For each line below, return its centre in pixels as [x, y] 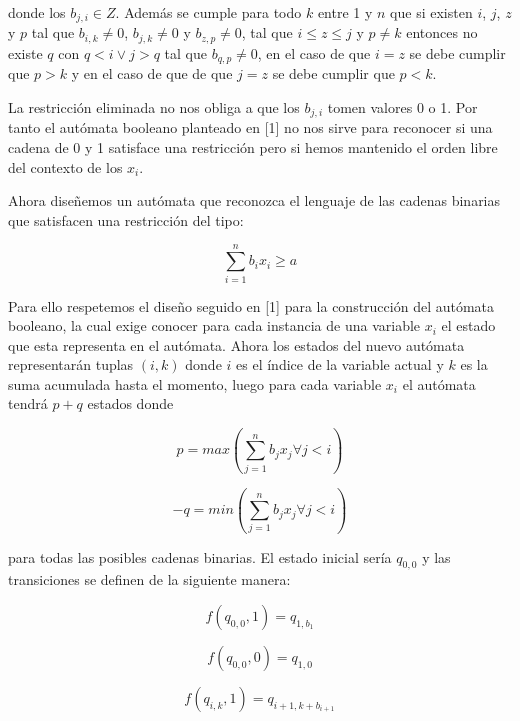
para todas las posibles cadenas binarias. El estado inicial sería [200, 556]
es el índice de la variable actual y [340, 364]
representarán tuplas [71, 364]
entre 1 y [345, 12]
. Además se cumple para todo [208, 12]
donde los [37, 12]
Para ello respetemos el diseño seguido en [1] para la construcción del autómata [251, 305]
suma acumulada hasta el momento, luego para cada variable [195, 383]
